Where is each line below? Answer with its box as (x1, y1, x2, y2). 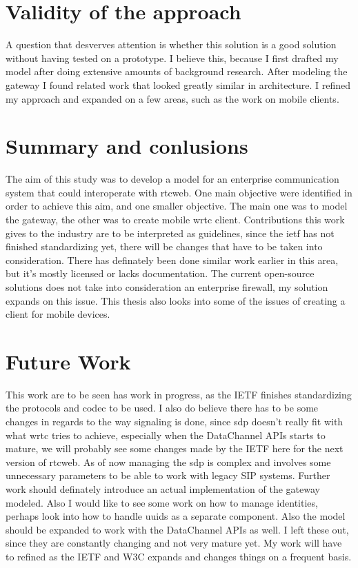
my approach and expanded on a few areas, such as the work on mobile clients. (6, 91, 339, 105)
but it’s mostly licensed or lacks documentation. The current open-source (6, 266, 315, 281)
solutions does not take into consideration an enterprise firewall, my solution (6, 279, 328, 294)
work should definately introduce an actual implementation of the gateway (6, 482, 320, 496)
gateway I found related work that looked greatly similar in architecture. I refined (6, 77, 351, 92)
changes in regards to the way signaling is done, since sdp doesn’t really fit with (6, 414, 344, 429)
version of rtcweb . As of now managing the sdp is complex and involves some (6, 454, 331, 469)
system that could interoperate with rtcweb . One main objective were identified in (6, 185, 352, 199)
